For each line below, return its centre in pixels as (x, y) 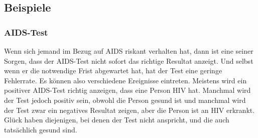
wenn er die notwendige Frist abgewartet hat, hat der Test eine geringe (113, 71)
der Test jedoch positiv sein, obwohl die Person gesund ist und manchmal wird (125, 100)
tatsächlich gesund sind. (41, 129)
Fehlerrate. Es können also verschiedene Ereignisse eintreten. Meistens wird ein (125, 80)
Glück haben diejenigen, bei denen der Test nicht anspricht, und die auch (117, 120)
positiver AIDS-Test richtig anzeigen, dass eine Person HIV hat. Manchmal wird (127, 90)
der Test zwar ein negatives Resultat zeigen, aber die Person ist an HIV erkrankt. (130, 110)
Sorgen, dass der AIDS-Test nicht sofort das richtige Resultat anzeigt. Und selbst (129, 60)
